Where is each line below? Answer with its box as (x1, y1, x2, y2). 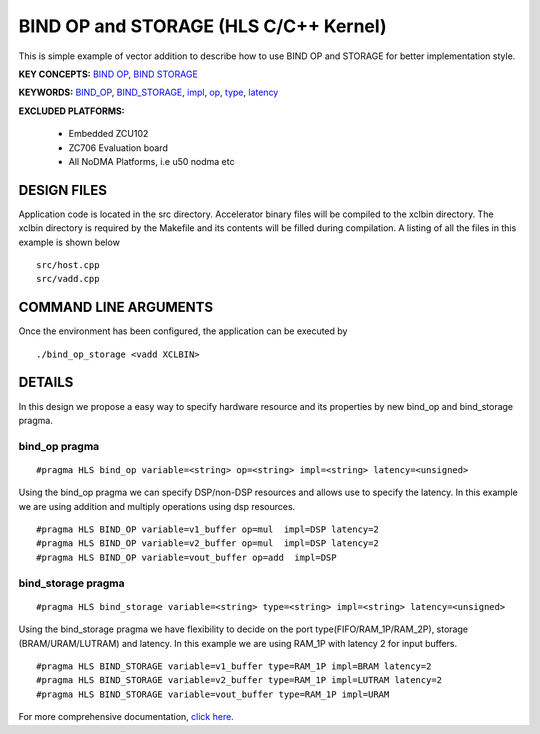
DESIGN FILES (18, 181, 107, 199)
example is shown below (18, 236, 120, 248)
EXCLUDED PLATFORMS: (18, 105, 125, 117)
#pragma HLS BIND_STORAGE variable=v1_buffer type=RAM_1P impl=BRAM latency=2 (36, 660, 432, 672)
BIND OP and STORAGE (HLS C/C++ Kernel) (18, 15, 387, 37)
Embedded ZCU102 (68, 128, 149, 140)
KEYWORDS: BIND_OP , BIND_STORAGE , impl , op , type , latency (18, 86, 279, 99)
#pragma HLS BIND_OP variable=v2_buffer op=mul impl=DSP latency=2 (36, 538, 379, 549)
